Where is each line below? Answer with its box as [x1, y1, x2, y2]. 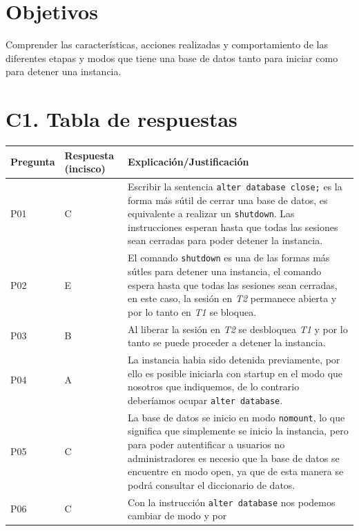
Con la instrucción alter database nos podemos [128, 494, 336, 509]
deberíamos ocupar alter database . [128, 392, 283, 407]
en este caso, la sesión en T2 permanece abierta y [128, 291, 337, 305]
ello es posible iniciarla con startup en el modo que [128, 365, 343, 380]
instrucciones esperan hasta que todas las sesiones [128, 219, 338, 234]
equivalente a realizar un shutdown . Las [128, 206, 295, 221]
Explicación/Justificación [128, 154, 249, 169]
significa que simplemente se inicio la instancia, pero [128, 423, 349, 438]
